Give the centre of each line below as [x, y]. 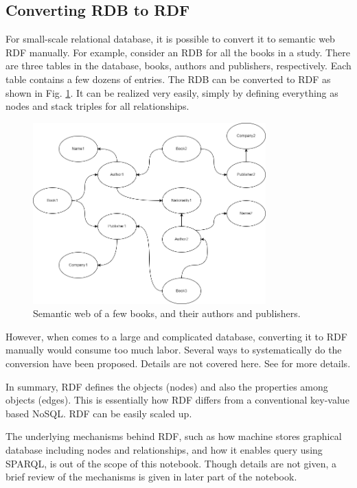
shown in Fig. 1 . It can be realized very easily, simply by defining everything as [172, 92]
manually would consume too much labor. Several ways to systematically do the [174, 350]
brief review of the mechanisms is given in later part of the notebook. [151, 477]
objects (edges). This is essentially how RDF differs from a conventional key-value [177, 400]
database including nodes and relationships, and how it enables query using [164, 450]
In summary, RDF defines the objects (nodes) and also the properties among [167, 386]
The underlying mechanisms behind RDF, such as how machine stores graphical [174, 436]
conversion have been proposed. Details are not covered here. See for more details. [178, 363]
